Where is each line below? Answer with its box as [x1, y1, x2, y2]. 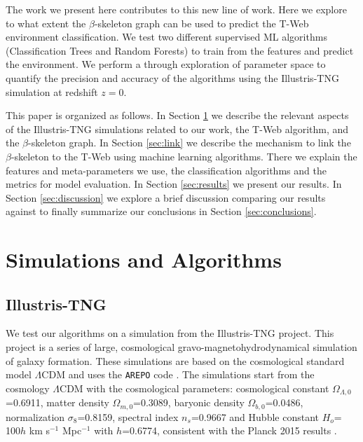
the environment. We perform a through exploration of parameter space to [6, 57, 326, 71]
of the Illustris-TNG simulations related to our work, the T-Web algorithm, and [6, 121, 349, 136]
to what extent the [6, 15, 86, 30]
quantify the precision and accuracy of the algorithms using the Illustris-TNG [6, 70, 339, 85]
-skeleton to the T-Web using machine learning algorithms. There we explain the [11, 149, 357, 163]
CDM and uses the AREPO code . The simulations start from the [41, 367, 315, 382]
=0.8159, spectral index [77, 409, 179, 424]
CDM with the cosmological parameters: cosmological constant [60, 380, 329, 395]
